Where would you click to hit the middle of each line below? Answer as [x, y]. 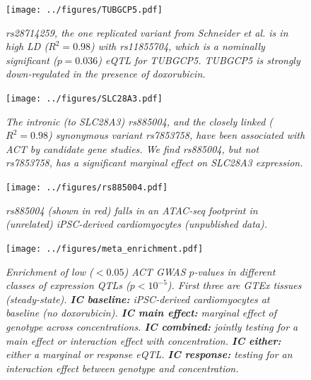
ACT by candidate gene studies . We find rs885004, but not [133, 148]
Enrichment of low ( [49, 271]
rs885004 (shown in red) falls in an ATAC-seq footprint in [132, 210]
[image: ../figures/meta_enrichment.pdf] [105, 249]
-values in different [235, 271]
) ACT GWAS [155, 271]
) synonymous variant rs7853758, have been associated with [176, 135]
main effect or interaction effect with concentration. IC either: [143, 340]
